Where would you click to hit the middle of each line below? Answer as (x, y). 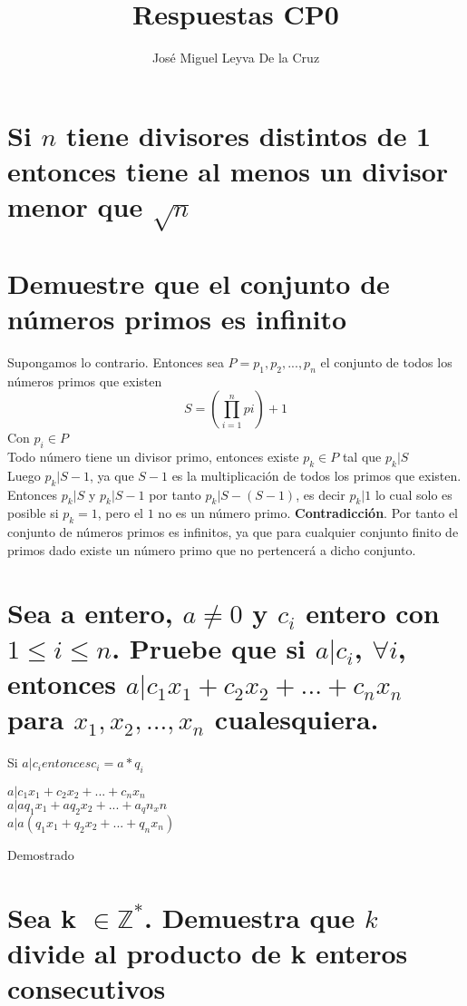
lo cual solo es (413, 494)
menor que (75, 206)
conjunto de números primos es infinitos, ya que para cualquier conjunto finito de (233, 532)
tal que (362, 457)
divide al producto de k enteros (208, 952)
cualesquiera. (297, 719)
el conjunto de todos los (386, 361)
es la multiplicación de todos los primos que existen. (316, 475)
